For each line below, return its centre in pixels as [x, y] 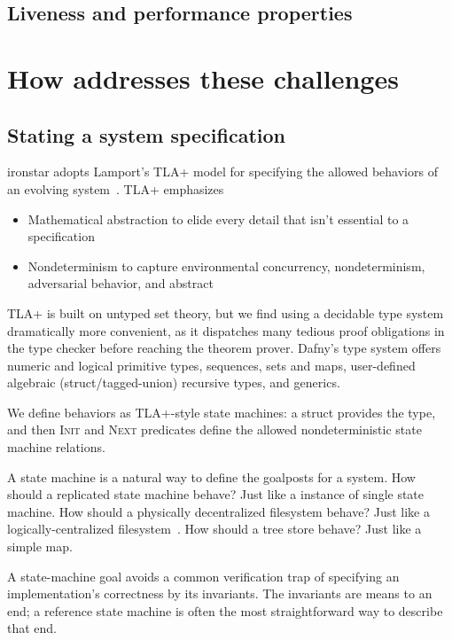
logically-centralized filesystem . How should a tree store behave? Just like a [214, 529]
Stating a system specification [146, 134]
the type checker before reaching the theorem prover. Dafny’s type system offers [224, 348]
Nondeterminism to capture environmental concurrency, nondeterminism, [226, 265]
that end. [32, 628]
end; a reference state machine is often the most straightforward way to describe [225, 610]
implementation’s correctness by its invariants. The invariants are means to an [220, 593]
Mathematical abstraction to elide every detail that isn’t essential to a [218, 219]
